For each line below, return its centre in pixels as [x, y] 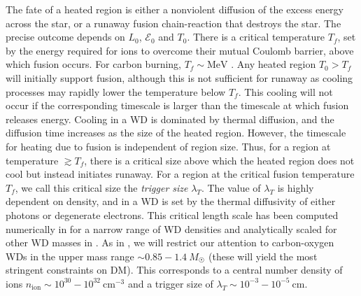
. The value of [231, 187]
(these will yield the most [263, 256]
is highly [296, 187]
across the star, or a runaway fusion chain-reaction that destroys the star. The [174, 23]
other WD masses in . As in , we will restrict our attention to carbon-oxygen [170, 242]
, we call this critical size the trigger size [101, 187]
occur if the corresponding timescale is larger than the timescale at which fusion [177, 105]
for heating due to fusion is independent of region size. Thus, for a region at [168, 146]
